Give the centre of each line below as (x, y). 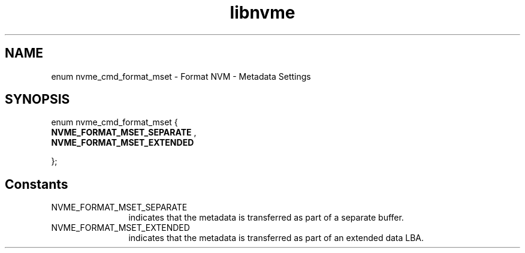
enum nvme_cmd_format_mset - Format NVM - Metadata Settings (181, 76)
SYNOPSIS (37, 100)
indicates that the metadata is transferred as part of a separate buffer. (266, 218)
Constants (37, 184)
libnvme (262, 13)
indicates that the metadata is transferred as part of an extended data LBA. (276, 238)
